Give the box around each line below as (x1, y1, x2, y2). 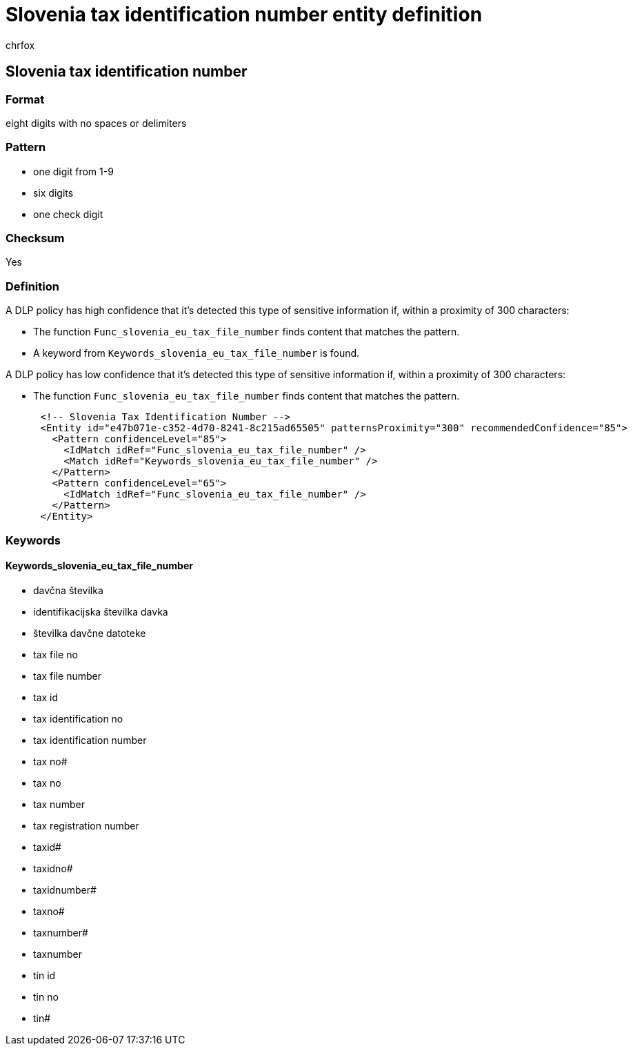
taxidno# (33, 862, 73, 874)
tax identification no (33, 712, 123, 725)
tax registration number (33, 819, 139, 832)
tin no (33, 990, 59, 1003)
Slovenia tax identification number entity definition (6, 3, 483, 26)
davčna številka (33, 584, 103, 596)
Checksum (6, 231, 65, 246)
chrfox (6, 39, 35, 51)
